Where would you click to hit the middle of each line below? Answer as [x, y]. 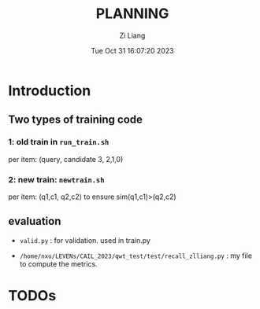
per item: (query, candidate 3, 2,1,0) [66, 159]
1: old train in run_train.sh [59, 142]
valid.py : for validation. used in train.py [85, 240]
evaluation [35, 221]
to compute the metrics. [58, 263]
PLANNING [132, 14]
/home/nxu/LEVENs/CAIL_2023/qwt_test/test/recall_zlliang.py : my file [136, 256]
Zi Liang [132, 35]
